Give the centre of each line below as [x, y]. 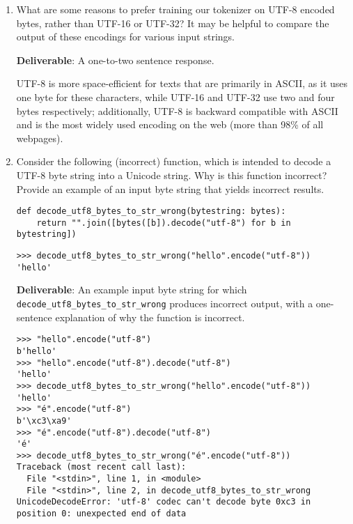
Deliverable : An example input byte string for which [132, 290]
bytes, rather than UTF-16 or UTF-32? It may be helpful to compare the [173, 23]
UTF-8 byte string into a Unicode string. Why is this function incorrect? [172, 175]
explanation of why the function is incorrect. [150, 317]
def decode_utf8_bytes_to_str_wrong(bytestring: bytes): [151, 211]
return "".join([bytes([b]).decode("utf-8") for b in [164, 223]
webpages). [40, 138]
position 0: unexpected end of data [101, 514]
